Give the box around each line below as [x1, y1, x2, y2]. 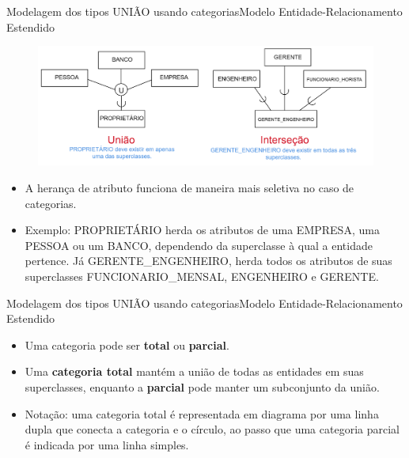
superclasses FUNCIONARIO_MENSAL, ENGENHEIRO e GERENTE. [25, 268, 379, 285]
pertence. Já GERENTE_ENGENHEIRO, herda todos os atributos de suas [25, 252, 392, 269]
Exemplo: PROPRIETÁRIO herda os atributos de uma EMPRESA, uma [25, 221, 380, 238]
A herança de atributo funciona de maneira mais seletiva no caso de [25, 180, 354, 196]
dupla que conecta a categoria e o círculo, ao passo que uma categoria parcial [25, 421, 400, 437]
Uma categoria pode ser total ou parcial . [25, 336, 229, 353]
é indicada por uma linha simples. [25, 436, 189, 452]
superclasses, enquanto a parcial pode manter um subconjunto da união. [25, 378, 380, 395]
